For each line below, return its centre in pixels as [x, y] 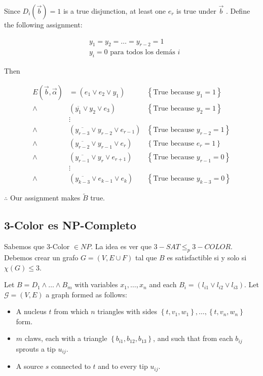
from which [71, 311]
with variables [96, 284]
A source [30, 366]
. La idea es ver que [121, 246]
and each [163, 284]
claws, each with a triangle [66, 338]
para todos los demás [143, 53]
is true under [196, 11]
